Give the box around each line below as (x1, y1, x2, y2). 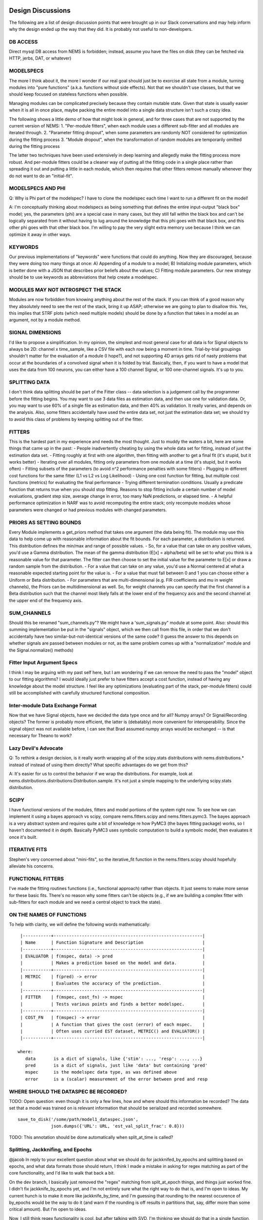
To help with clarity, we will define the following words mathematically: (9, 921, 151, 927)
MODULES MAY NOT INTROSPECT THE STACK (9, 286, 122, 293)
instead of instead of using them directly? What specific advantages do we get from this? (9, 762, 188, 768)
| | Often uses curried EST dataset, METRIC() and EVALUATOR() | (20, 1029, 206, 1034)
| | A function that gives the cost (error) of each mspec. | (20, 1021, 206, 1027)
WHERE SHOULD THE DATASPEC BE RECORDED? (9, 1088, 128, 1095)
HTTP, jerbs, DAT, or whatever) (9, 55, 72, 61)
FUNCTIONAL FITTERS (9, 875, 64, 882)
